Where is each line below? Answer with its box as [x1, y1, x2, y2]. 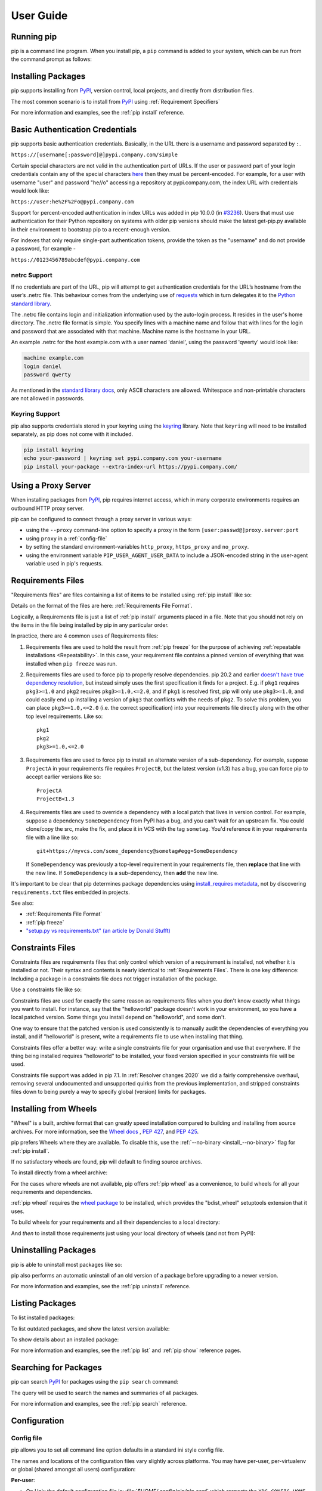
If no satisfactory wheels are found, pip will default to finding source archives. [11, 1158, 203, 1165]
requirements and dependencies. [11, 1189, 92, 1196]
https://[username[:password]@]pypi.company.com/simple [11, 151, 178, 158]
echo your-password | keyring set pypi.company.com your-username [23, 455, 222, 462]
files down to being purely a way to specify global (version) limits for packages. [11, 1088, 206, 1096]
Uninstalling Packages [11, 1245, 97, 1255]
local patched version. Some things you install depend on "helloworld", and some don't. [11, 1014, 227, 1021]
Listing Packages [11, 1298, 76, 1309]
